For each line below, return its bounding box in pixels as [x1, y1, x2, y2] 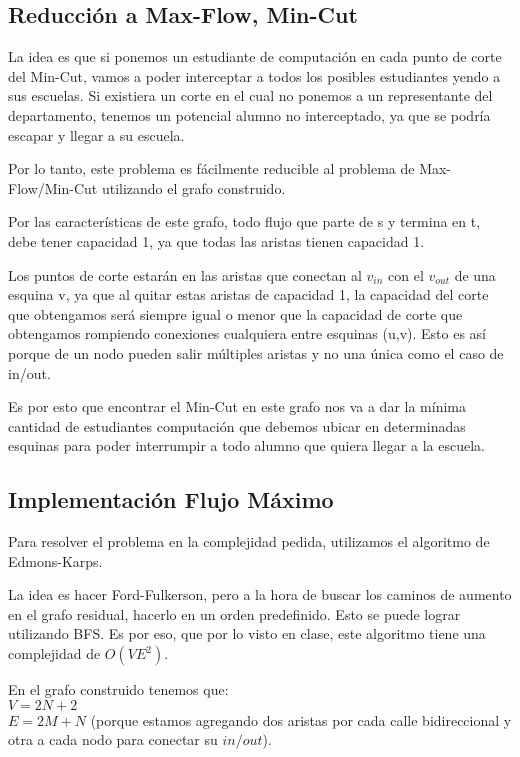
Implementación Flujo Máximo [8, 484, 334, 515]
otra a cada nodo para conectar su [8, 729, 218, 750]
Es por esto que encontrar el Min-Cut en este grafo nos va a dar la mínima [8, 396, 466, 417]
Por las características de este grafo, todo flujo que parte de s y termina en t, [8, 211, 481, 232]
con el [388, 264, 424, 285]
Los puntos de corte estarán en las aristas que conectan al [8, 264, 362, 285]
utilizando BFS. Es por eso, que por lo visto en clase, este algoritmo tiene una [8, 623, 486, 644]
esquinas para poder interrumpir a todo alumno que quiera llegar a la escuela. [8, 435, 485, 456]
